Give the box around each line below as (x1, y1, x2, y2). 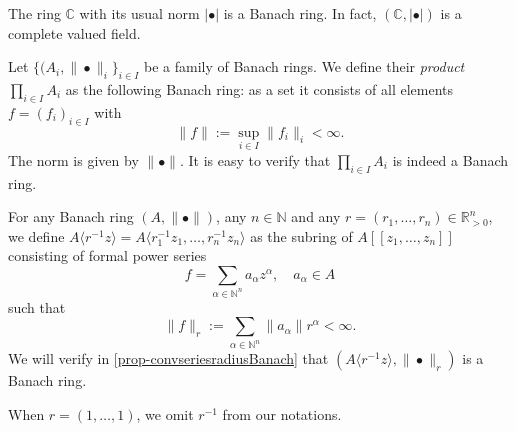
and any (291, 206, 341, 227)
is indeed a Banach (392, 149, 509, 170)
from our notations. (222, 403, 342, 424)
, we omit (136, 403, 194, 424)
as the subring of (250, 225, 353, 246)
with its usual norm (79, 3, 200, 23)
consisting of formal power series (8, 245, 207, 266)
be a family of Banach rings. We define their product (143, 56, 465, 77)
